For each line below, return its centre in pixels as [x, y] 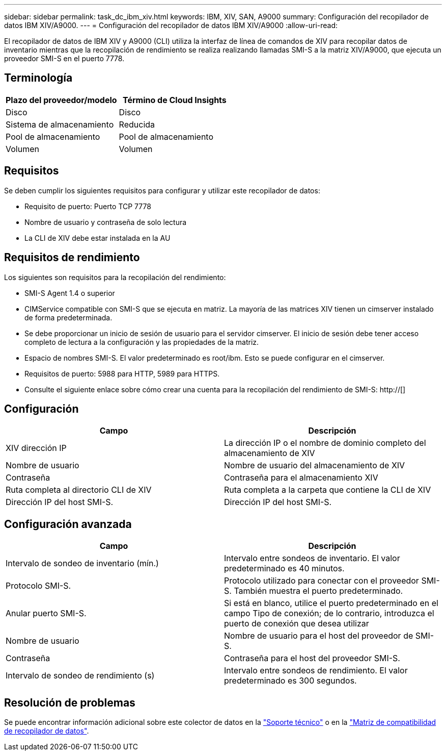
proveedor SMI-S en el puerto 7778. [64, 58]
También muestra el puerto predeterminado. [318, 591]
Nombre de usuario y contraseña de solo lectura [106, 222]
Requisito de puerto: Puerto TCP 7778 [88, 206]
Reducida [137, 124]
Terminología [38, 78]
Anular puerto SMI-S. [46, 613]
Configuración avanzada [68, 524]
